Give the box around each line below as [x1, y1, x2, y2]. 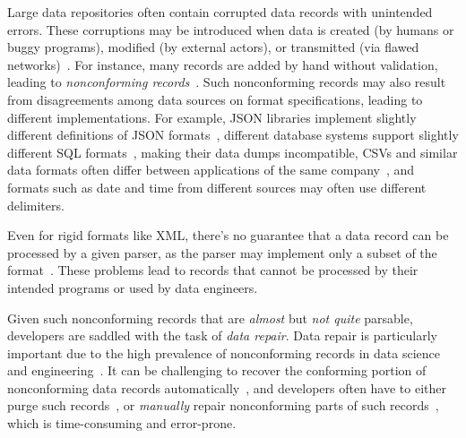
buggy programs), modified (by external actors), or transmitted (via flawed [7, 38, 419, 56]
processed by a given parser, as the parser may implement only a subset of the [7, 243, 437, 262]
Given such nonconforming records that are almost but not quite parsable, [7, 308, 413, 327]
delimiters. [7, 195, 65, 214]
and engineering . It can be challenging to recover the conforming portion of [7, 361, 427, 380]
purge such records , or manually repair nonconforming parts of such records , [7, 396, 439, 415]
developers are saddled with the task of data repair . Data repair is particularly [7, 326, 437, 345]
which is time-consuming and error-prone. [7, 414, 237, 433]
